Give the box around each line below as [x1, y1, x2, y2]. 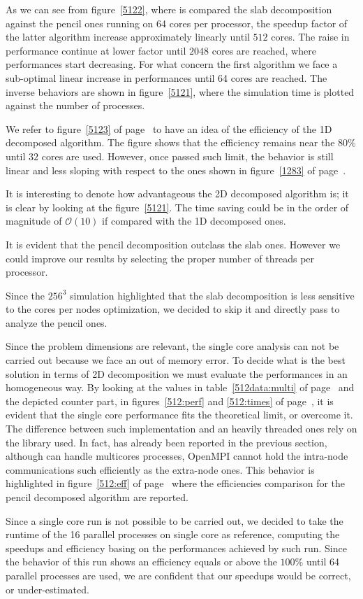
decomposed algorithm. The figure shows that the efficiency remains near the [6, 135, 335, 150]
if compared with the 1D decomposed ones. [102, 213, 286, 228]
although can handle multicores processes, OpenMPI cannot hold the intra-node [6, 449, 348, 463]
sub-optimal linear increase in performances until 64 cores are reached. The [6, 70, 327, 85]
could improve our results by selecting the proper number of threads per [6, 251, 315, 265]
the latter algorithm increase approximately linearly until [6, 29, 250, 44]
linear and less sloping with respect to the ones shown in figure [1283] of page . [6, 162, 346, 177]
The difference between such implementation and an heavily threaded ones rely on [6, 421, 357, 436]
